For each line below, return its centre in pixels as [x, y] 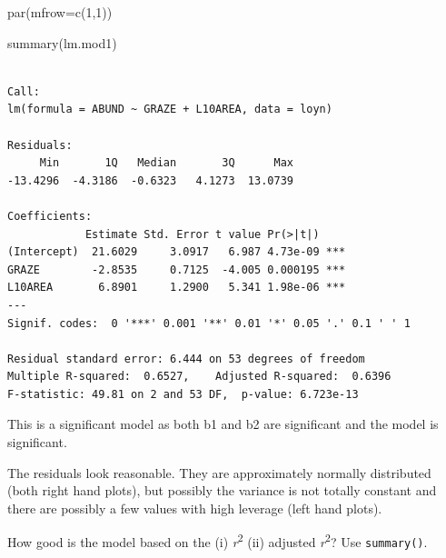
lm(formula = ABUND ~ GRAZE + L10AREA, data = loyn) [170, 110]
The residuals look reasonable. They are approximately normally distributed [219, 472]
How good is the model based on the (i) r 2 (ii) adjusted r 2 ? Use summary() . [218, 541]
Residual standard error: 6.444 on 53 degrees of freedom [186, 359]
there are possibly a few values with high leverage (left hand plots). [195, 508]
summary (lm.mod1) [62, 42]
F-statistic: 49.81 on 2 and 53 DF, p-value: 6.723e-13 [183, 394]
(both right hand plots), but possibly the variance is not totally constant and [222, 490]
